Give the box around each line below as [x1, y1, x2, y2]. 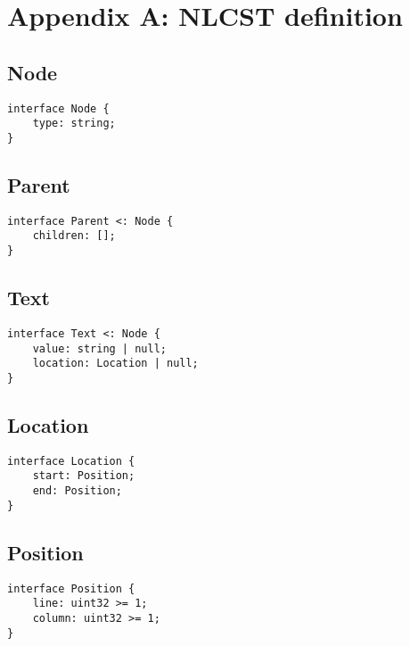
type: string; [32, 117, 116, 130]
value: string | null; [32, 342, 167, 355]
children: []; [32, 229, 116, 243]
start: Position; [32, 469, 135, 483]
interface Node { [7, 102, 110, 115]
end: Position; [32, 484, 122, 498]
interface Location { [7, 454, 135, 468]
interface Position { [7, 582, 135, 595]
